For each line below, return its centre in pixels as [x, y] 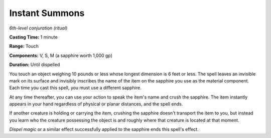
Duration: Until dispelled [35, 64]
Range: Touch [24, 46]
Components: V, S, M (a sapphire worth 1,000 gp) [61, 55]
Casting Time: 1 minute [33, 37]
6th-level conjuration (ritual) [38, 28]
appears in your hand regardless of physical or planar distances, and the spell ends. [96, 104]
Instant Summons [47, 13]
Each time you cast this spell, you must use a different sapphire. [75, 88]
